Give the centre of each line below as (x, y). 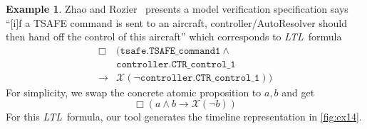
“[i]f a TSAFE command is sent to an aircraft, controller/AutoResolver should (177, 22)
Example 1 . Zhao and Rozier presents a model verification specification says (177, 9)
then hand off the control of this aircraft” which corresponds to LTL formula (174, 37)
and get (298, 92)
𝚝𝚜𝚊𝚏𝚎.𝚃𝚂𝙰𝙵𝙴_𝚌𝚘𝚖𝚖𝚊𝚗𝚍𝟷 (170, 51)
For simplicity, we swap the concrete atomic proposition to (134, 92)
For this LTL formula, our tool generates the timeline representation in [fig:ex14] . (184, 117)
